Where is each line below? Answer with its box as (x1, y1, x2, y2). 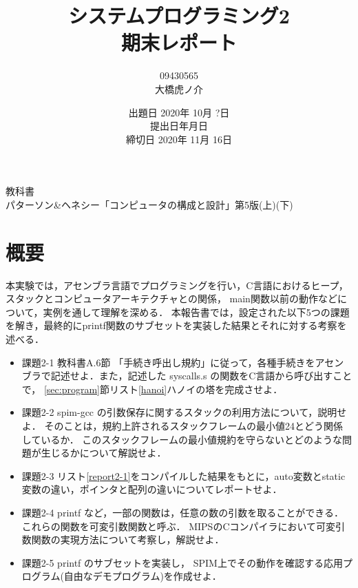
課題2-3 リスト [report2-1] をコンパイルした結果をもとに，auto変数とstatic (21, 468, 346, 483)
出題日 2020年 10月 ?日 (128, 105, 230, 119)
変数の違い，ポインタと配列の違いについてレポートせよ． (21, 482, 282, 496)
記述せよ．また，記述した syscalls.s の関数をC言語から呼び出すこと (50, 368, 352, 383)
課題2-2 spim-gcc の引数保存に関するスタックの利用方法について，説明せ (21, 405, 347, 419)
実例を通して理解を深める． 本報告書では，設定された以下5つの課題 (43, 304, 350, 319)
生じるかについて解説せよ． (41, 445, 167, 460)
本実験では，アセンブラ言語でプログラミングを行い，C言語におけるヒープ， (6, 277, 348, 292)
